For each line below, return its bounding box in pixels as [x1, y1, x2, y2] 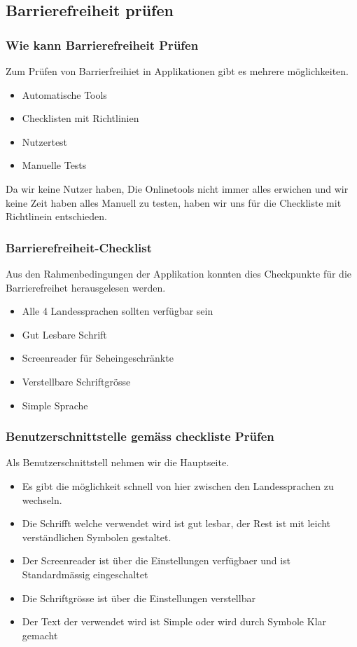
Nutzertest [22, 134, 68, 149]
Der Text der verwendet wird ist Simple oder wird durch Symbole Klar [22, 614, 327, 629]
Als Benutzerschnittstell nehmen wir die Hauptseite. [6, 455, 230, 470]
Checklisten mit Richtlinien [22, 111, 139, 125]
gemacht [22, 627, 58, 642]
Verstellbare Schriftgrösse [22, 374, 131, 388]
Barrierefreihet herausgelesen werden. [6, 280, 166, 294]
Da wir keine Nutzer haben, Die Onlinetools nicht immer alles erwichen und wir [6, 181, 349, 196]
